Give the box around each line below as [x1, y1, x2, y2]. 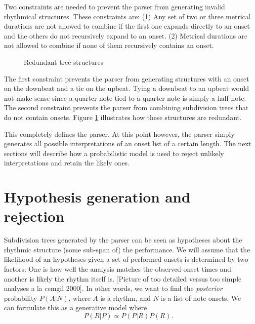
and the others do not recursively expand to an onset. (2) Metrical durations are [4, 30, 248, 40]
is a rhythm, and [100, 292, 151, 303]
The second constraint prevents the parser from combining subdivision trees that [4, 102, 249, 113]
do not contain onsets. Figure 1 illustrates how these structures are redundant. [4, 112, 242, 122]
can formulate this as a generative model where [4, 302, 147, 313]
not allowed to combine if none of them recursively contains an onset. [4, 40, 214, 50]
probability [4, 292, 37, 303]
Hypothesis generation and [4, 187, 191, 207]
